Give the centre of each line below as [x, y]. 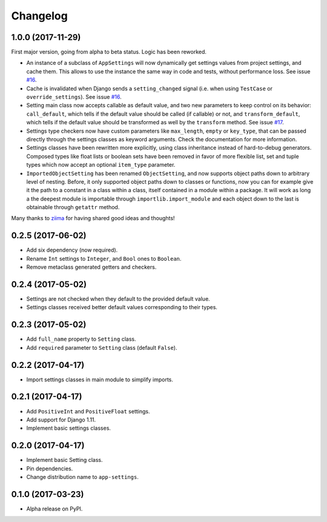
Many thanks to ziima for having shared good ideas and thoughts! [93, 218]
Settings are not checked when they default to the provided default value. [118, 299]
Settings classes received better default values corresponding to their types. [122, 307]
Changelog [39, 16]
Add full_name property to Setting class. [81, 339]
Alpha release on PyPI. [54, 509]
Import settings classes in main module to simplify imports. [100, 380]
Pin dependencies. [50, 468]
